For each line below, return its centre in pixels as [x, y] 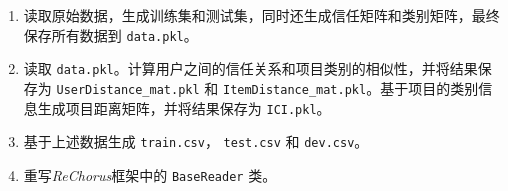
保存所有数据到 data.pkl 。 [110, 34]
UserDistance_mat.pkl [128, 89]
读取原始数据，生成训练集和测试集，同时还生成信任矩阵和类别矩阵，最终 [261, 15]
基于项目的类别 [429, 87]
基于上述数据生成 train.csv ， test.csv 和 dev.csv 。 [196, 141]
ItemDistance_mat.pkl [294, 89]
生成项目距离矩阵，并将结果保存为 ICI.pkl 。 [184, 107]
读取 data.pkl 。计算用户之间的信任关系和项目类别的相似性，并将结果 [250, 68]
